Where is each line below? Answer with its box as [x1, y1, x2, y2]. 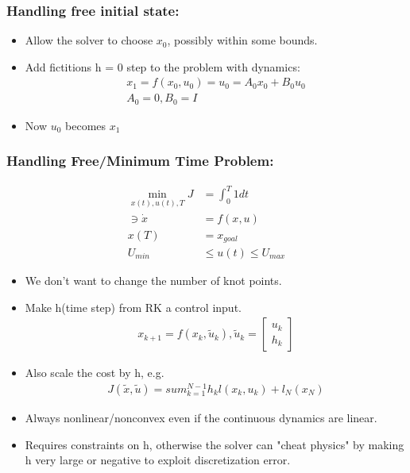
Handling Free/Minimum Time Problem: [6, 151, 274, 171]
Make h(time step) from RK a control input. [25, 298, 242, 315]
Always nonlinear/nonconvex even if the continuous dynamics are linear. [25, 409, 377, 425]
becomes [65, 117, 106, 133]
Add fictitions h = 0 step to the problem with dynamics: [25, 58, 300, 75]
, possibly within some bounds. [167, 32, 318, 48]
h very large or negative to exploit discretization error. [25, 452, 291, 468]
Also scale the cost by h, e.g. [25, 364, 164, 381]
